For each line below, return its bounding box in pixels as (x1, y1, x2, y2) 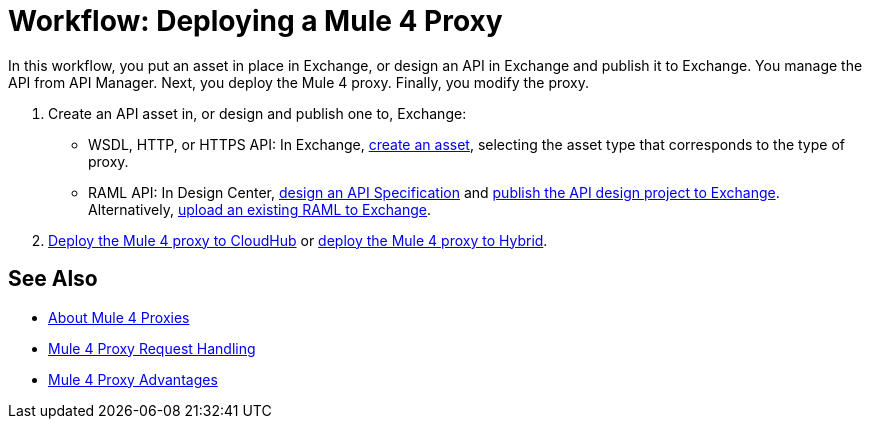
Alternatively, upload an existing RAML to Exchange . (88, 200, 432, 218)
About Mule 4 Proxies (48, 308, 190, 326)
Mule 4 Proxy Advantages (48, 370, 218, 388)
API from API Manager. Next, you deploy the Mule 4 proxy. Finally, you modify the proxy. (8, 73, 590, 91)
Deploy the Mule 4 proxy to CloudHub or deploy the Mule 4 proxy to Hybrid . (48, 231, 548, 249)
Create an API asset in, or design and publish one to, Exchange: (48, 104, 467, 122)
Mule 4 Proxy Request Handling (48, 339, 256, 357)
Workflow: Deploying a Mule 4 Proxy (8, 4, 503, 38)
